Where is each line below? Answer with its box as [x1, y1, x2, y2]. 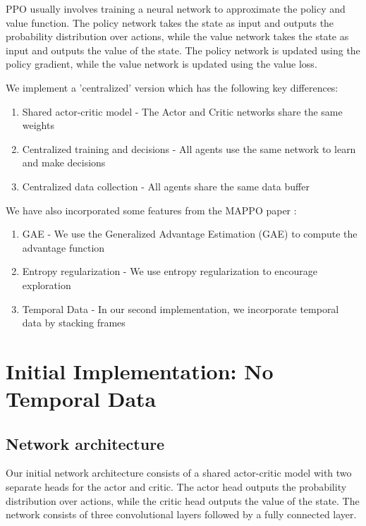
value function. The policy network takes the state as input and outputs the [6, 15, 334, 30]
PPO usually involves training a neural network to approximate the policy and [6, 1, 346, 16]
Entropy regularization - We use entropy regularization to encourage [22, 264, 318, 279]
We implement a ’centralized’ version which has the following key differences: [6, 80, 338, 94]
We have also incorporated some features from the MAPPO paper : [6, 202, 297, 217]
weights [22, 118, 54, 133]
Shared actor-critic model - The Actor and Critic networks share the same [22, 104, 343, 118]
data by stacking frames [22, 315, 126, 330]
